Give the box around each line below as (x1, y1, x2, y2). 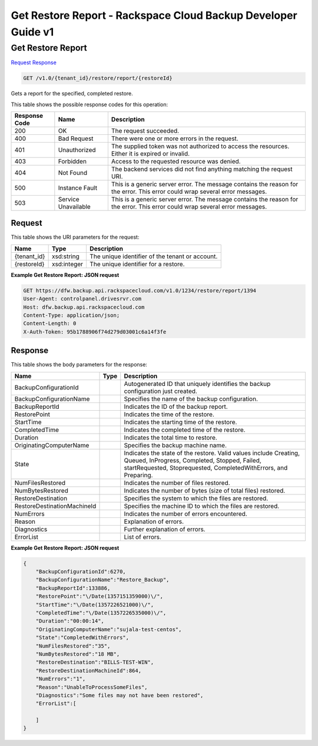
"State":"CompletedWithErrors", (35, 634, 130, 641)
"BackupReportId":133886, (35, 585, 111, 592)
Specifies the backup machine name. (124, 441, 227, 449)
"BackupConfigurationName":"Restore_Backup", (35, 576, 170, 583)
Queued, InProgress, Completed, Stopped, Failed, (124, 456, 261, 464)
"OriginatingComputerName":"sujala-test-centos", (35, 626, 182, 633)
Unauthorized (58, 146, 97, 154)
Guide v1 (11, 25, 54, 38)
